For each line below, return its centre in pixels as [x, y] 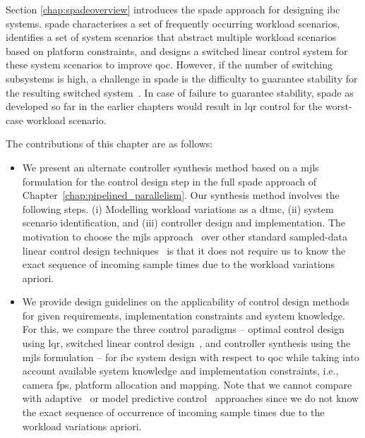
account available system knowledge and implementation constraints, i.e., [180, 371]
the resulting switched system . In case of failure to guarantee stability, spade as [180, 92]
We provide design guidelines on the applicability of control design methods [186, 302]
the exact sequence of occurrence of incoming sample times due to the [173, 412]
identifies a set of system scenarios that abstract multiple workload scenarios [171, 37]
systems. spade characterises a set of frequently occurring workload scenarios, [173, 23]
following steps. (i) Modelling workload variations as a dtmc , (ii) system [178, 208]
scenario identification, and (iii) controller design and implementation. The [184, 223]
